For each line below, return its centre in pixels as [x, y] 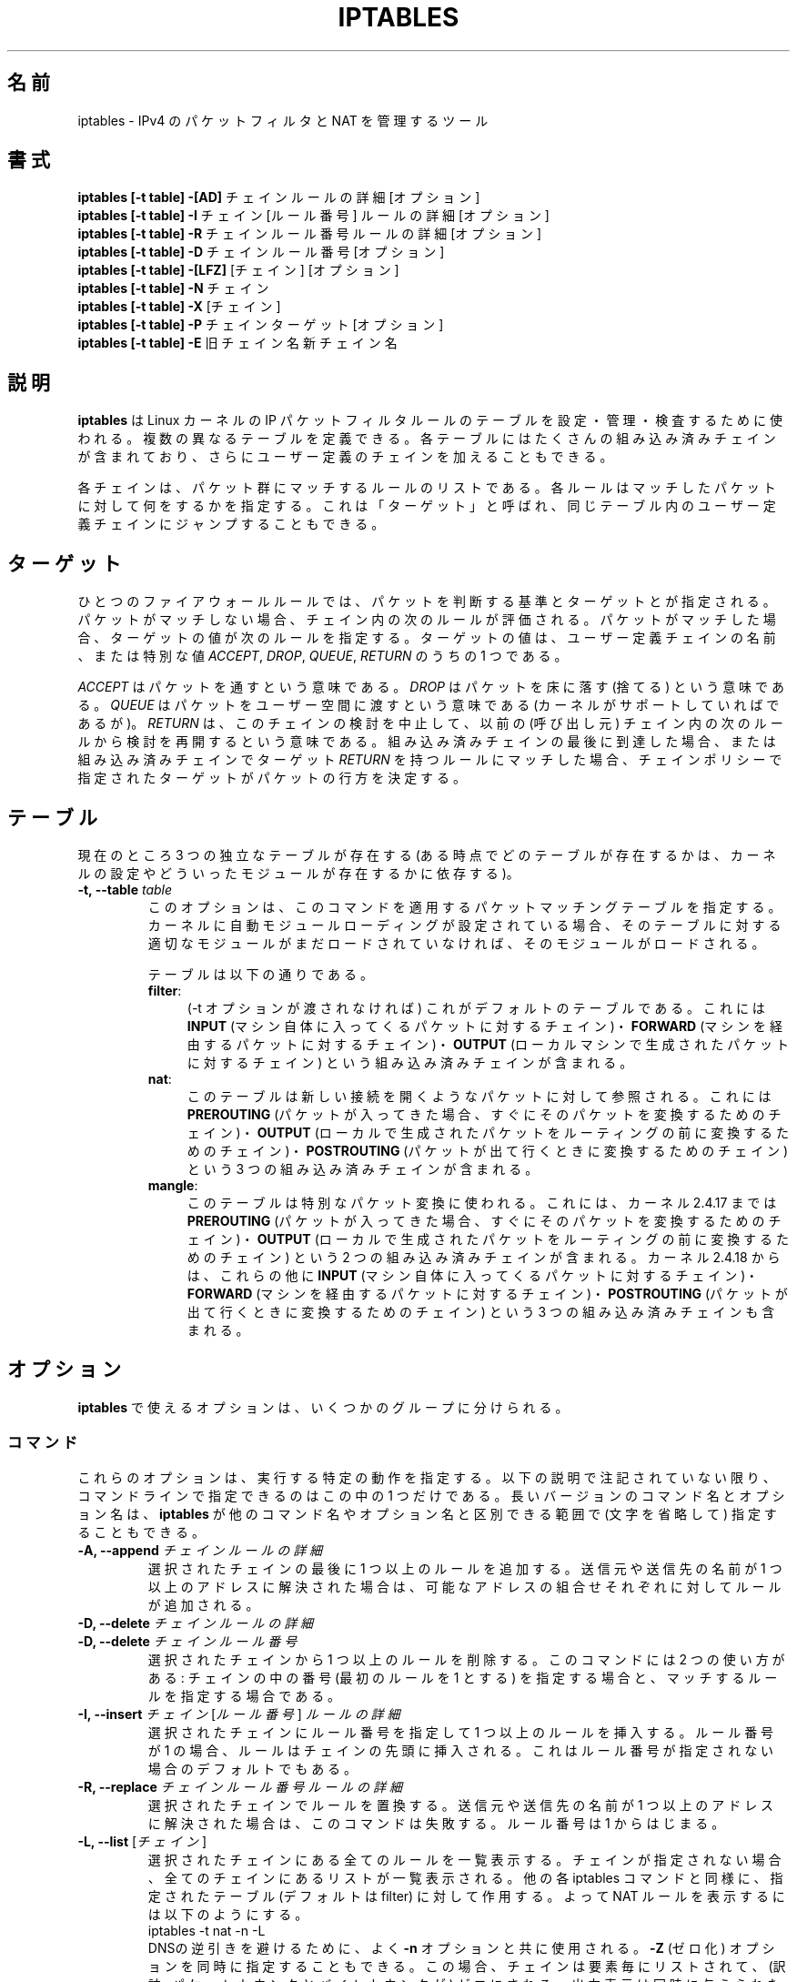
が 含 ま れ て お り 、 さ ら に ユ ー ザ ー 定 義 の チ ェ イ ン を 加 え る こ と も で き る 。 [345, 457]
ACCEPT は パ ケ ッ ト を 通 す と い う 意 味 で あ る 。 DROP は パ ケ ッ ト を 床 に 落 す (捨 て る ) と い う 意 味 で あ [431, 687]
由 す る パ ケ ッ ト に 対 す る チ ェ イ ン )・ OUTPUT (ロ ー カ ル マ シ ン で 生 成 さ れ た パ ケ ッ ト [488, 1044]
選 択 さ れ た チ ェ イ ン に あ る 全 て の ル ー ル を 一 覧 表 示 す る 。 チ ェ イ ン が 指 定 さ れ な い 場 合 [464, 1859]
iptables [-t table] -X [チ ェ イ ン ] [179, 307]
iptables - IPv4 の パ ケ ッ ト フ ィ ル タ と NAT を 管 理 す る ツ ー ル [283, 120]
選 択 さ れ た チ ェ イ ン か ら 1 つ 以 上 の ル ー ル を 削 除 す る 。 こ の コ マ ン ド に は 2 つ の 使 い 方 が [466, 1659]
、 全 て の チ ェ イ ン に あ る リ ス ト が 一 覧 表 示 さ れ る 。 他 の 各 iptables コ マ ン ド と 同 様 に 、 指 [465, 1877]
